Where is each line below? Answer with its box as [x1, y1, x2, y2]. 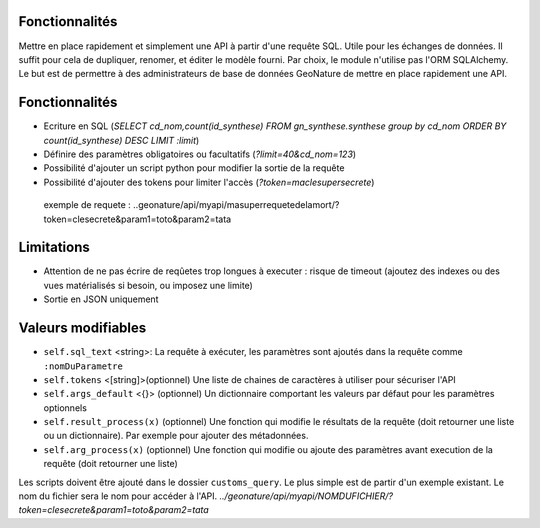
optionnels [43, 401, 87, 414]
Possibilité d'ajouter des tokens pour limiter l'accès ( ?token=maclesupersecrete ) [43, 176, 375, 188]
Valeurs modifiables [18, 320, 147, 337]
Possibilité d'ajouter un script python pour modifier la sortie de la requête [43, 162, 345, 174]
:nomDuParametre [43, 360, 124, 372]
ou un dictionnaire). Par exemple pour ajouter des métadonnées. [43, 430, 309, 442]
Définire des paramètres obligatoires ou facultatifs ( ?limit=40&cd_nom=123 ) [43, 148, 357, 160]
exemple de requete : [43, 199, 132, 211]
